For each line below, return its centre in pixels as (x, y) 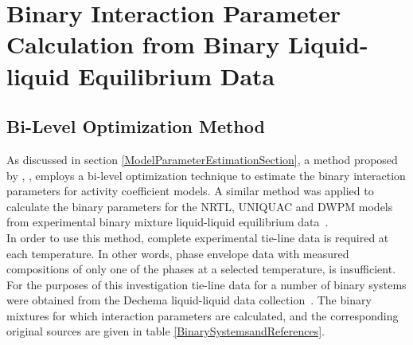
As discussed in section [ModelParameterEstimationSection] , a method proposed (202, 159)
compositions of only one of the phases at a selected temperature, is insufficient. (201, 269)
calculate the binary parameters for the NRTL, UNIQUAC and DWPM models (200, 206)
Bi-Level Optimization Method (136, 126)
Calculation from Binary (143, 44)
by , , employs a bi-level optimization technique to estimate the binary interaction (206, 175)
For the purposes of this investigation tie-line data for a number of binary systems (206, 284)
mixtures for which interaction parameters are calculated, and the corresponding (203, 315)
